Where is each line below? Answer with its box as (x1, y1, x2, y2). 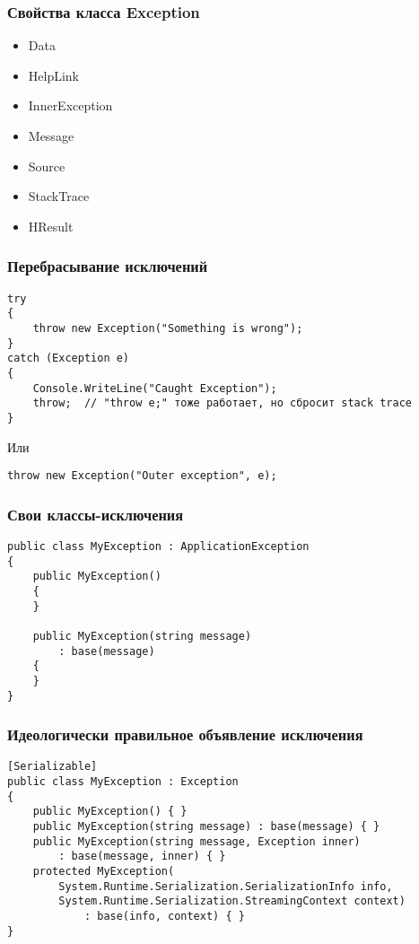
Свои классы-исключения (7, 503, 184, 525)
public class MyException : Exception (7, 775, 239, 789)
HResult (28, 216, 74, 235)
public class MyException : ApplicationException (7, 539, 310, 553)
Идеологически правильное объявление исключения (7, 723, 363, 746)
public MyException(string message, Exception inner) (32, 835, 361, 848)
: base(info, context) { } (83, 909, 245, 922)
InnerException (28, 96, 113, 115)
